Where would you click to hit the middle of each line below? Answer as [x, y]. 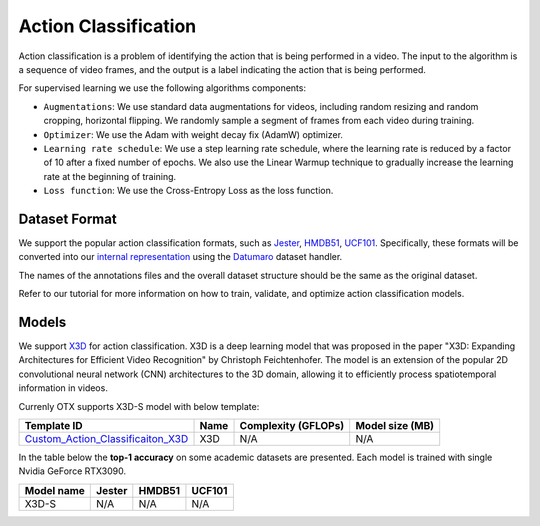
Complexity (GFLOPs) [292, 425]
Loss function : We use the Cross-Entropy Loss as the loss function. [188, 191]
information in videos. [63, 388]
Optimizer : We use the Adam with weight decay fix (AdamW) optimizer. [193, 134]
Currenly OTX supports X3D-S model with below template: [139, 406]
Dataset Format [67, 218]
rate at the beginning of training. [110, 176]
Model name [54, 490]
